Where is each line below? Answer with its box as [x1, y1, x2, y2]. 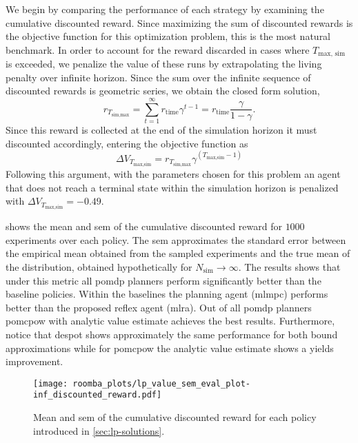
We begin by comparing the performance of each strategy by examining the [6, 2, 324, 16]
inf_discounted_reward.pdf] [33, 390, 162, 400]
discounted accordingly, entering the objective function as [6, 136, 248, 150]
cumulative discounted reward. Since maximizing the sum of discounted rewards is [6, 15, 353, 30]
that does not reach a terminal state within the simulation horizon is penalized [6, 180, 339, 194]
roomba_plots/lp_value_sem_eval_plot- [72, 378, 250, 389]
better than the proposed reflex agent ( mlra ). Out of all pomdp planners [6, 300, 312, 314]
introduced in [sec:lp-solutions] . [33, 423, 165, 437]
